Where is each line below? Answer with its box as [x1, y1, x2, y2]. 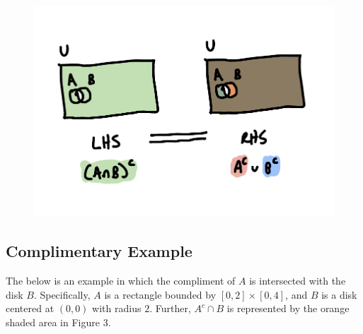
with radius [92, 301, 142, 316]
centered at [6, 301, 54, 316]
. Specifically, [33, 287, 91, 302]
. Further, [149, 301, 191, 316]
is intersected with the [249, 273, 346, 288]
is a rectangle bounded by [104, 287, 217, 302]
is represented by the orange [226, 301, 350, 316]
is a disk [321, 287, 357, 302]
